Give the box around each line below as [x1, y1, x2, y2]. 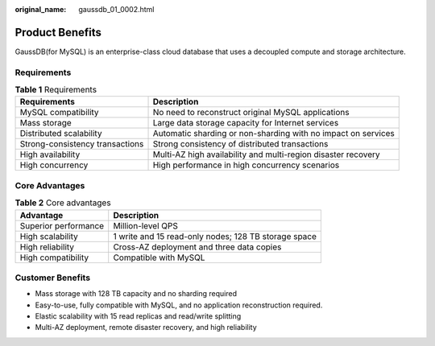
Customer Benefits [14, 272, 91, 283]
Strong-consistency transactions [19, 138, 144, 150]
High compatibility [19, 252, 89, 263]
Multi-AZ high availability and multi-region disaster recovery [152, 149, 380, 160]
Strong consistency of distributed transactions [152, 138, 329, 150]
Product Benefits [14, 25, 102, 39]
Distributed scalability [19, 128, 102, 139]
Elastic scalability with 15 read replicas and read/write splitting [35, 311, 242, 321]
